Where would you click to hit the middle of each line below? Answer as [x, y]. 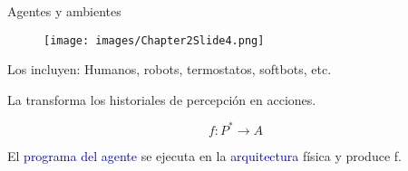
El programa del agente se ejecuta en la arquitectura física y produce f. [204, 155]
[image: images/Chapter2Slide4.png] [154, 40]
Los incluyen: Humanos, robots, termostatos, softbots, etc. [170, 69]
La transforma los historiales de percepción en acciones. [162, 99]
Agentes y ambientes [64, 11]
